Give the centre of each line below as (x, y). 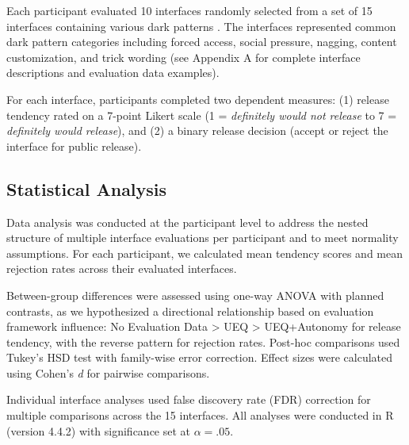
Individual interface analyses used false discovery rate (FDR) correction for (189, 399)
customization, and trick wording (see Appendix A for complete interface (183, 57)
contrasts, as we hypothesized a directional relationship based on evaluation (190, 311)
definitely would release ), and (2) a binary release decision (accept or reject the (197, 130)
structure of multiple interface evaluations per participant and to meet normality (203, 238)
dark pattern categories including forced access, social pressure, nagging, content (202, 42)
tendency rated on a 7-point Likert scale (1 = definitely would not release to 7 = (202, 115)
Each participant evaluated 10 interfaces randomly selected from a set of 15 (189, 10)
